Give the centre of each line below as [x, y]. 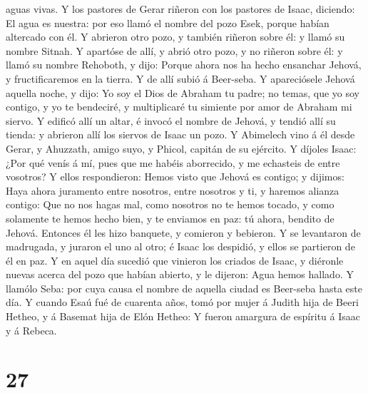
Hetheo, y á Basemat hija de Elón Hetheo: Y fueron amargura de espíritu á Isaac [183, 316]
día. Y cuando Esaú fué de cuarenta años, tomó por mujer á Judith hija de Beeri [182, 302]
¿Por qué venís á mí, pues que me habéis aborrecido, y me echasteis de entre [173, 162]
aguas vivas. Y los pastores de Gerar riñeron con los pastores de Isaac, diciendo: [180, 9]
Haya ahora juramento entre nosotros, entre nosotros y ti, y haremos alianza [173, 190]
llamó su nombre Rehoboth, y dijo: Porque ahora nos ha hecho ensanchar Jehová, [184, 65]
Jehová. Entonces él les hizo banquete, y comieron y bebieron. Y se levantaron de [183, 232]
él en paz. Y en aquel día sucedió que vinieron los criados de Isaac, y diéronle [175, 260]
